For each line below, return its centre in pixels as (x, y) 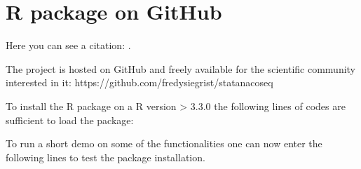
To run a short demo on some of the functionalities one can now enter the (164, 143)
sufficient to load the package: (70, 120)
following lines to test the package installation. (105, 157)
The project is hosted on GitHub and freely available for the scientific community (180, 68)
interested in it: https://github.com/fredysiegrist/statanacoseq (139, 82)
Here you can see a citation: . (68, 45)
